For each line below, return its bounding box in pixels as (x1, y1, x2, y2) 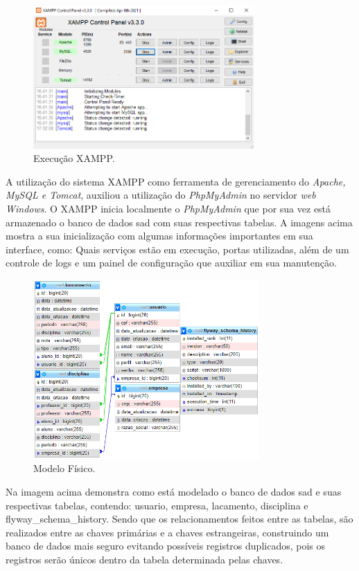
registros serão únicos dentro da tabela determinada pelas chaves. (6, 552, 283, 566)
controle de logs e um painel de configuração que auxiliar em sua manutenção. (6, 255, 337, 270)
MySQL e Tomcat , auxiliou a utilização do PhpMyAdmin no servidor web (6, 188, 316, 202)
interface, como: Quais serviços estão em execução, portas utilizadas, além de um (6, 242, 349, 256)
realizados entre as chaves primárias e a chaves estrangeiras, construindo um (6, 525, 329, 539)
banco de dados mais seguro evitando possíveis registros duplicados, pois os (6, 538, 326, 553)
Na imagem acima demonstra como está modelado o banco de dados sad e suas (6, 484, 342, 498)
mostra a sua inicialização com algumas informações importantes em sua (6, 228, 313, 243)
